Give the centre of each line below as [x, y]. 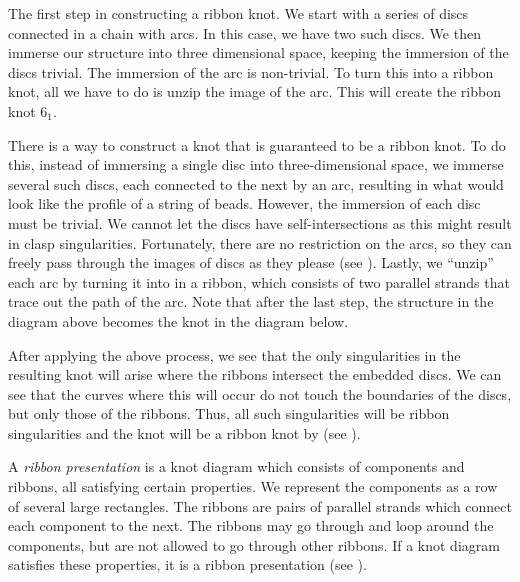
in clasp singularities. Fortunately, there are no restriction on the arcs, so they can [260, 242]
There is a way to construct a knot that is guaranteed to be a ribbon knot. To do [257, 144]
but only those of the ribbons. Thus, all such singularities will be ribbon [229, 413]
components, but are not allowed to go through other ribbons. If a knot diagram [254, 544]
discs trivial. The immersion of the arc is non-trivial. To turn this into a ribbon [251, 71]
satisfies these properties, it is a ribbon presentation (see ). [187, 564]
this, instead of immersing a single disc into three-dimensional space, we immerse [256, 164]
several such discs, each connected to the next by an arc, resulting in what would [256, 183]
